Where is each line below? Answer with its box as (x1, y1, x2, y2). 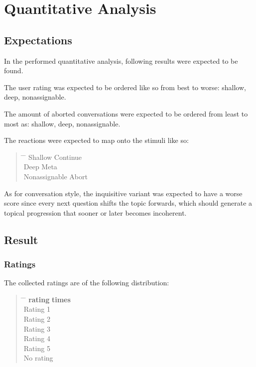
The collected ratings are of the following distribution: (4, 277, 169, 288)
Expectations (4, 32, 72, 47)
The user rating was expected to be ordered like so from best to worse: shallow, (4, 82, 246, 92)
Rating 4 (23, 333, 50, 344)
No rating (23, 353, 53, 363)
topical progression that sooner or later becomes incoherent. (4, 207, 187, 218)
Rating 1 (23, 304, 50, 314)
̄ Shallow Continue (23, 151, 82, 162)
